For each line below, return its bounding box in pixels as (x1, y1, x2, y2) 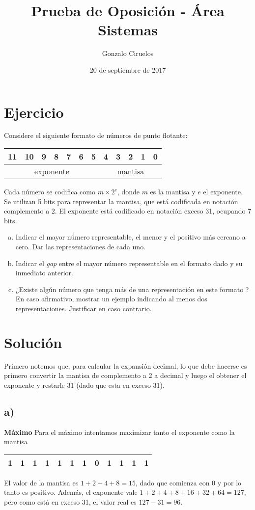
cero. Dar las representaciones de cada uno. (15, 242, 146, 251)
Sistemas (98, 20, 158, 40)
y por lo (217, 477, 242, 487)
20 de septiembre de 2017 (89, 64, 166, 75)
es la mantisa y (150, 187, 196, 197)
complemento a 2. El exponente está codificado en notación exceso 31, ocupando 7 (4, 206, 252, 216)
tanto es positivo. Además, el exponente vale (4, 487, 138, 497)
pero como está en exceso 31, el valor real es (4, 497, 137, 507)
